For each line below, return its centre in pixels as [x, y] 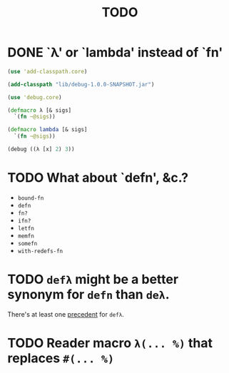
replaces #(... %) [61, 358]
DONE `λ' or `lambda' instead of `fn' [115, 52]
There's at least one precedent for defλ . [66, 314]
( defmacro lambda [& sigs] [47, 130]
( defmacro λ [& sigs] [40, 110]
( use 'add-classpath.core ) [47, 71]
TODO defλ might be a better [93, 280]
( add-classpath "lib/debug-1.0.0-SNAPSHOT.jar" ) [81, 84]
